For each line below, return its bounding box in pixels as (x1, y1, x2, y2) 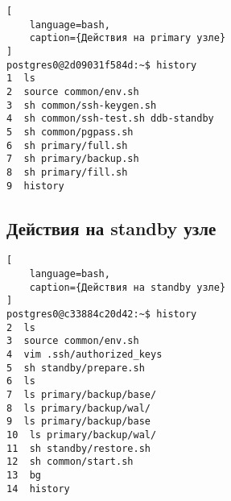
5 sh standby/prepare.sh (6, 362, 145, 374)
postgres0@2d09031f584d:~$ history (6, 59, 197, 71)
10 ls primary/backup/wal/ (6, 429, 157, 441)
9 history (6, 180, 64, 192)
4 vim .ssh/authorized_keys (6, 348, 163, 360)
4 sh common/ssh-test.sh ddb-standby (6, 113, 214, 125)
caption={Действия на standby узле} (29, 281, 226, 293)
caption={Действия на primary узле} (29, 32, 226, 44)
